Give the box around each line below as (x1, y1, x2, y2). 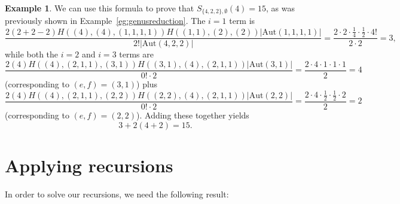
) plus (136, 78, 158, 90)
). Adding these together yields (136, 109, 249, 121)
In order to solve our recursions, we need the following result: (5, 187, 229, 200)
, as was (266, 2, 295, 14)
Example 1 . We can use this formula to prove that (5, 2, 194, 14)
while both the (5, 48, 59, 60)
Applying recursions (5, 153, 173, 177)
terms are (119, 48, 154, 60)
